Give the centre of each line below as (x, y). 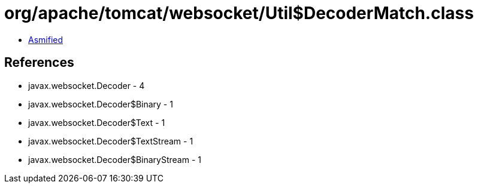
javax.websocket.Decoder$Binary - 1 (101, 104)
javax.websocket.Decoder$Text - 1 (97, 122)
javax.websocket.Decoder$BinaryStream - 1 (115, 159)
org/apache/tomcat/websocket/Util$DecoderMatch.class (239, 13)
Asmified (46, 39)
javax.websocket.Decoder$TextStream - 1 (111, 141)
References (39, 63)
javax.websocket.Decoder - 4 (87, 85)
